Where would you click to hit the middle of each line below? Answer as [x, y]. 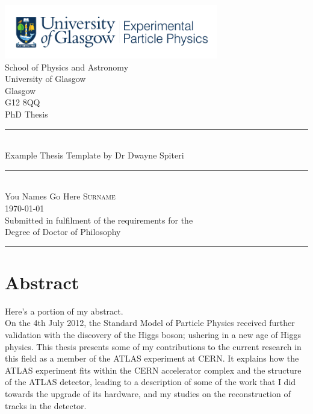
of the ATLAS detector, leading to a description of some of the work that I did [150, 382]
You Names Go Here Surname [60, 196]
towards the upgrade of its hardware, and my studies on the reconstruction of [148, 394]
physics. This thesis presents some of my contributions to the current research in [153, 346]
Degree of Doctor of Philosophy [63, 232]
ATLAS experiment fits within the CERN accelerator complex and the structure [153, 370]
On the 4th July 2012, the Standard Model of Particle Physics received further [150, 323]
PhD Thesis [26, 114]
